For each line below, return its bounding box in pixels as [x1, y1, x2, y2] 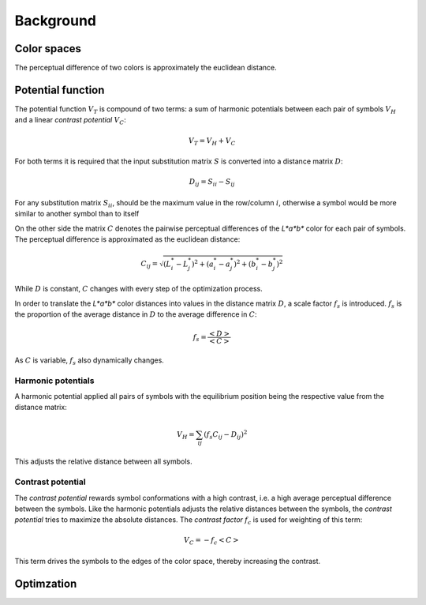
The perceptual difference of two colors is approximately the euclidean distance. [14, 63, 277, 73]
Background [14, 12, 96, 29]
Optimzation [14, 577, 77, 590]
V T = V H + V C [188, 136, 236, 147]
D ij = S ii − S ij [189, 178, 236, 189]
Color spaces [14, 42, 82, 55]
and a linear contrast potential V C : [14, 115, 126, 126]
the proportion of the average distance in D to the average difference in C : [14, 309, 257, 319]
